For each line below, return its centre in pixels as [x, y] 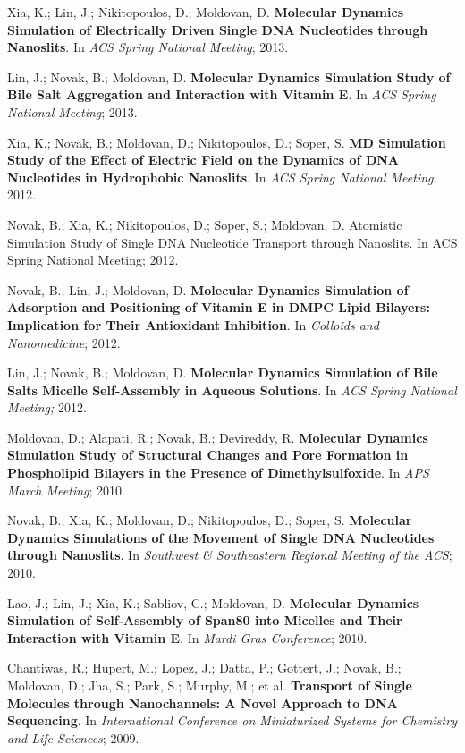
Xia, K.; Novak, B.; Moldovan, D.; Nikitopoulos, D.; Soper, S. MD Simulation [227, 142]
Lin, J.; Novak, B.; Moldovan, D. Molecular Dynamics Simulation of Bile [223, 372]
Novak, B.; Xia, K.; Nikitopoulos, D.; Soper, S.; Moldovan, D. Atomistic [205, 224]
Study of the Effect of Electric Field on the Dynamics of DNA [203, 160]
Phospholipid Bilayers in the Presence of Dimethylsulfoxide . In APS [218, 473]
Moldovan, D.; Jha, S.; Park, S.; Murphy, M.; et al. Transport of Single [210, 685]
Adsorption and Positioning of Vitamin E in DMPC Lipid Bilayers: [219, 307]
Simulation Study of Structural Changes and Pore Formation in [208, 455]
